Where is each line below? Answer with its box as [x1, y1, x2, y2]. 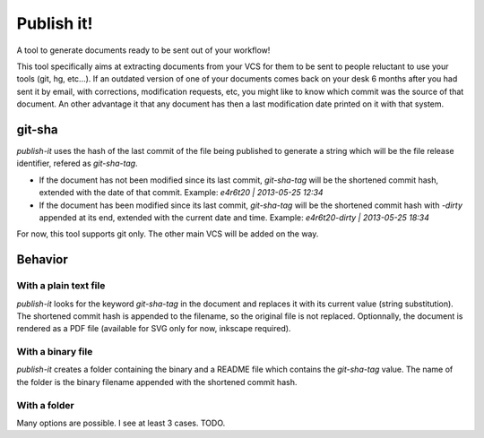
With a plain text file [16, 279, 106, 292]
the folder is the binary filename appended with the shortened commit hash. [16, 376, 298, 387]
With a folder [16, 399, 75, 411]
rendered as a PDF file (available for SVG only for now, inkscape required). [16, 323, 291, 334]
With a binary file [16, 346, 93, 358]
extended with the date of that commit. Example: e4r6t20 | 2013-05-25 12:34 [39, 187, 324, 198]
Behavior [16, 252, 69, 268]
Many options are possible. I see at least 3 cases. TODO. [16, 417, 226, 428]
